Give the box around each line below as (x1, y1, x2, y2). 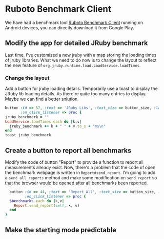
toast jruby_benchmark (5, 133, 51, 138)
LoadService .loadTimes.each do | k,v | (5, 119, 82, 124)
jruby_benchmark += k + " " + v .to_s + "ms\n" (9, 124, 106, 129)
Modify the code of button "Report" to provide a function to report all (5, 159, 144, 165)
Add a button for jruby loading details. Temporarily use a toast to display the (5, 86, 158, 91)
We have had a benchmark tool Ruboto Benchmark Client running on (5, 20, 143, 25)
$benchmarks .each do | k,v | (9, 198, 64, 203)
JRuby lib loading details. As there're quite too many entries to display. (5, 91, 147, 97)
